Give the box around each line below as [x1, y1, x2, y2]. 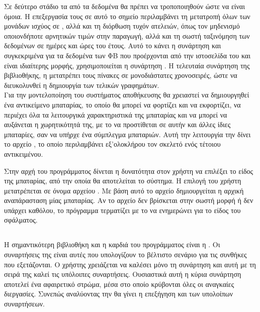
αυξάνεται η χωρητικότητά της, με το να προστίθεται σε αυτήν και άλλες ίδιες [4, 119, 231, 130]
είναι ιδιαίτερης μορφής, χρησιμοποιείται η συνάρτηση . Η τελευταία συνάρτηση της [4, 60, 250, 70]
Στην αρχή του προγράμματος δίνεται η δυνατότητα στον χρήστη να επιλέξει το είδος [4, 165, 253, 176]
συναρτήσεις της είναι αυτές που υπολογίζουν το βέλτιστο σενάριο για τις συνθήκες [4, 249, 247, 260]
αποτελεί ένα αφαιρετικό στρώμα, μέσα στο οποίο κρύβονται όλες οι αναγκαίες [4, 278, 234, 289]
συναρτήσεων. [4, 298, 45, 309]
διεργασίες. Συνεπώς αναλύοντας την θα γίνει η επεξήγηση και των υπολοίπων [4, 288, 233, 299]
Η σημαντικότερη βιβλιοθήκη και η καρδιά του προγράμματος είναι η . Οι [4, 239, 220, 250]
